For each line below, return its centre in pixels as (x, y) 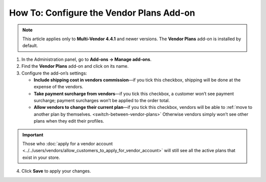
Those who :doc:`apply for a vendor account (67, 144)
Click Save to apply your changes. (56, 171)
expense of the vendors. (59, 87)
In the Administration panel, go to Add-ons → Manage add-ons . (86, 59)
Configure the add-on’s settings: (54, 73)
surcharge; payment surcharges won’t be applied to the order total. (102, 101)
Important (33, 134)
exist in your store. (41, 157)
